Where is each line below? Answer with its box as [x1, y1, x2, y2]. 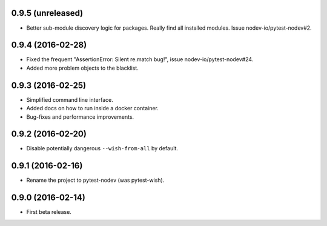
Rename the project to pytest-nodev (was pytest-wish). [26, 176, 165, 184]
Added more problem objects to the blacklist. [26, 64, 139, 71]
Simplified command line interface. [26, 96, 113, 103]
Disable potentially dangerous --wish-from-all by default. [26, 145, 179, 152]
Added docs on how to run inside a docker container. [26, 105, 159, 112]
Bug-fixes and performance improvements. [26, 113, 134, 121]
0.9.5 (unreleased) [11, 8, 84, 18]
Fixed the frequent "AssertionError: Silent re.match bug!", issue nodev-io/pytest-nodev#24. [26, 56, 254, 63]
